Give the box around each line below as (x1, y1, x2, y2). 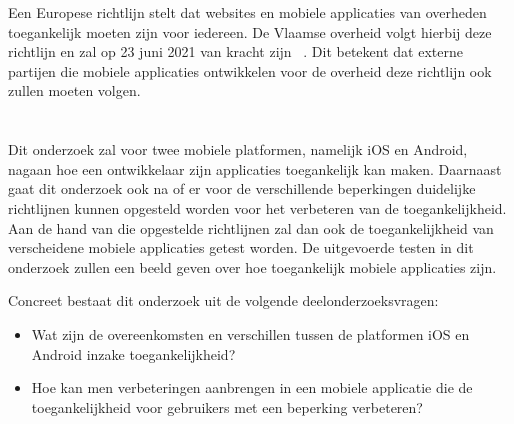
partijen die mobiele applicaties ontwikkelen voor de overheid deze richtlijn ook (8, 60, 492, 81)
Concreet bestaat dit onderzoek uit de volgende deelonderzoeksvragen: (8, 290, 439, 311)
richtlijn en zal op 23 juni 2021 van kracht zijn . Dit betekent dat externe (8, 41, 463, 62)
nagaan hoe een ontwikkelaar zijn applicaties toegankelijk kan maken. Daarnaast (8, 158, 502, 179)
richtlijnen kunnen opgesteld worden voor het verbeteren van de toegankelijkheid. (8, 197, 507, 218)
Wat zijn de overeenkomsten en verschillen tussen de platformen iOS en (31, 323, 470, 344)
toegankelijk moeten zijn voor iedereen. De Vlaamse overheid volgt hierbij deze (8, 21, 492, 42)
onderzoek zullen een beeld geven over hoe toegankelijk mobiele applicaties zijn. (8, 256, 497, 277)
